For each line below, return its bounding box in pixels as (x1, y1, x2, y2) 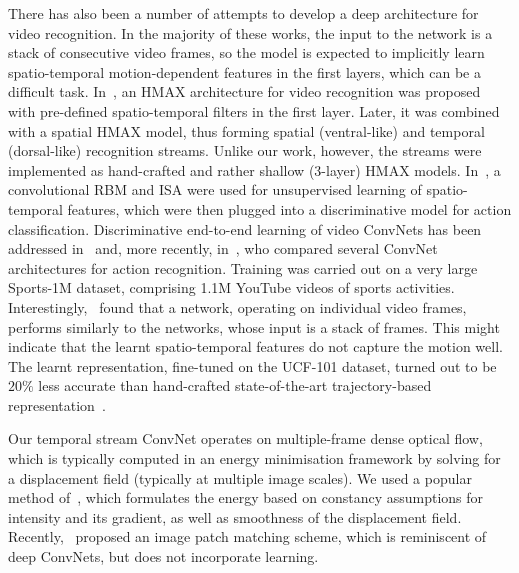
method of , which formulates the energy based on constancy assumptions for (8, 487, 484, 508)
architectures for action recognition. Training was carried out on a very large (8, 257, 478, 278)
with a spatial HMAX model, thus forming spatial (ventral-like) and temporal (8, 120, 485, 141)
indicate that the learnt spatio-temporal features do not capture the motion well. (8, 336, 503, 357)
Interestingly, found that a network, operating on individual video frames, (8, 296, 467, 317)
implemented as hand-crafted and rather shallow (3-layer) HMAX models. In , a (8, 159, 501, 180)
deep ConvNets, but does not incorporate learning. (8, 546, 319, 567)
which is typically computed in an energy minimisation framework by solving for (8, 448, 501, 469)
